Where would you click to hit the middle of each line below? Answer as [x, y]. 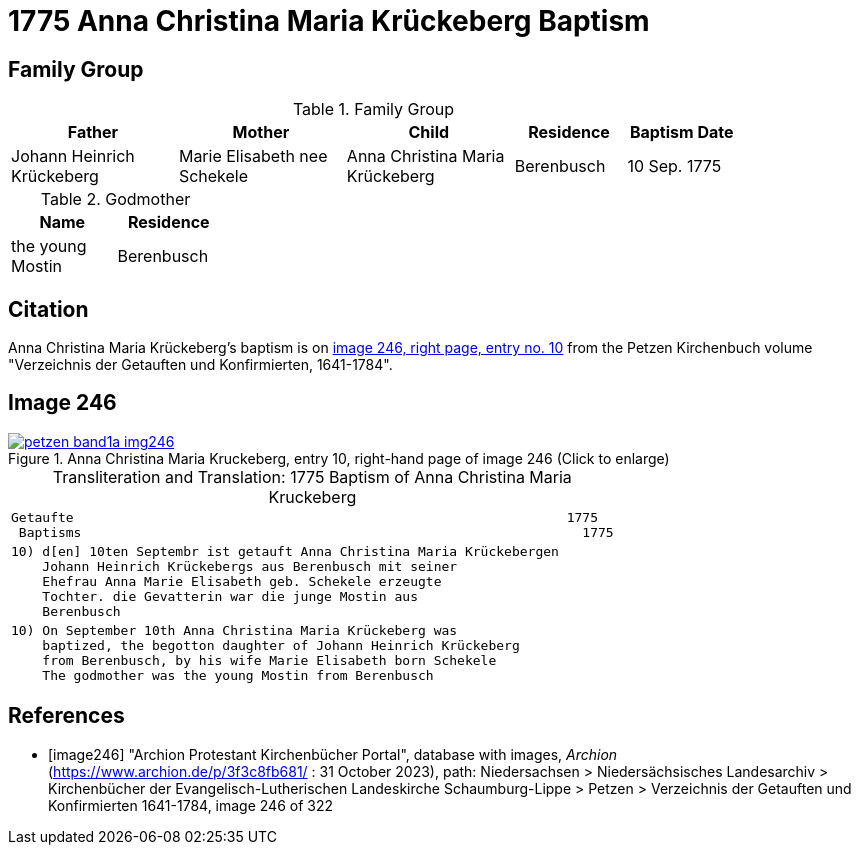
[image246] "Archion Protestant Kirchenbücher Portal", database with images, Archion [333, 754]
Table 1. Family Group [373, 109]
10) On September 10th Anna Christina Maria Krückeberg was [234, 630]
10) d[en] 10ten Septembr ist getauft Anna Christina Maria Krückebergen [285, 551]
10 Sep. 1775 [674, 166]
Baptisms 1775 [316, 532]
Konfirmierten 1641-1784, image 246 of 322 [191, 805]
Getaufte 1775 [304, 517]
